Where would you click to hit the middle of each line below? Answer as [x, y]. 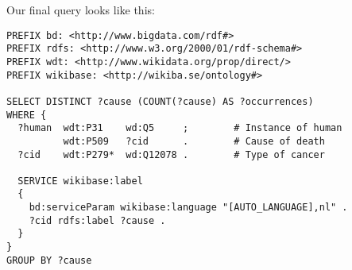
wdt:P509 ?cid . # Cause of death [194, 141]
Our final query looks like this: [81, 10]
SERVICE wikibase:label [80, 181]
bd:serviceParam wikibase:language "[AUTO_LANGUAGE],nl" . [188, 208]
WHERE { [27, 115]
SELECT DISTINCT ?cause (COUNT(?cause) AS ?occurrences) [160, 101]
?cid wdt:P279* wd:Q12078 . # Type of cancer [171, 154]
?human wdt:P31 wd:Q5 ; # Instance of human [180, 128]
